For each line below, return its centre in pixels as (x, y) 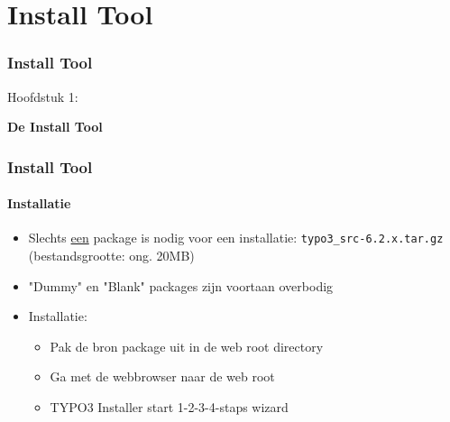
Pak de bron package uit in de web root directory (187, 346)
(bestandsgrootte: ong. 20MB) (111, 256)
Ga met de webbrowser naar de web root (162, 376)
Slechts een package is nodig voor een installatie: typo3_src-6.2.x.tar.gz (236, 238)
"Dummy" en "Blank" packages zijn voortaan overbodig (181, 285)
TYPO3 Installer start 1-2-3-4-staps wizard (169, 407)
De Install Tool (55, 127)
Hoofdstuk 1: (43, 96)
